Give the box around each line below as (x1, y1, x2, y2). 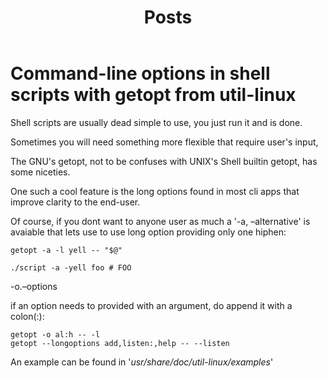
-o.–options (10, 280, 58, 292)
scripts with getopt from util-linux (10, 84, 297, 106)
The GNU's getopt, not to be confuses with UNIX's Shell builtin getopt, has (10, 155, 318, 167)
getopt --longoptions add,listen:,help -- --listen (10, 338, 230, 348)
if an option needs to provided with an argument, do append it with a (10, 299, 293, 311)
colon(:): (10, 310, 45, 322)
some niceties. (10, 166, 71, 178)
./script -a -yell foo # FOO (10, 262, 132, 273)
